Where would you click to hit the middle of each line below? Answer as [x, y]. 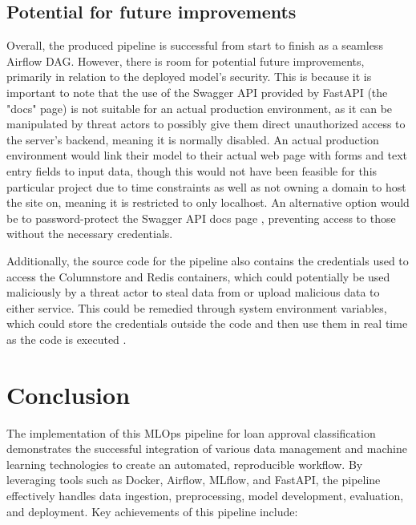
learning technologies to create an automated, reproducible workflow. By [185, 464]
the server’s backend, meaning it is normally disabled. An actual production [193, 139]
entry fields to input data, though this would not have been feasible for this [192, 170]
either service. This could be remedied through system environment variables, [197, 307]
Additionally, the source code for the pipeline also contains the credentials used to [208, 260]
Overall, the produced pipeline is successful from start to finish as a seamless [195, 45]
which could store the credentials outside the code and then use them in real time [207, 323]
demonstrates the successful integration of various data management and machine [207, 448]
